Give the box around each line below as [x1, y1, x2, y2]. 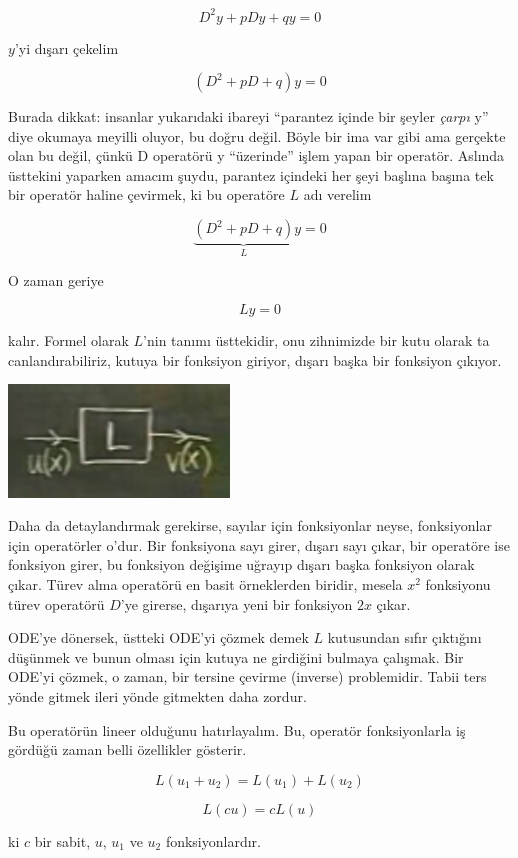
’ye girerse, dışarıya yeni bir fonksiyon [120, 593, 353, 614]
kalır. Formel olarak [8, 330, 129, 351]
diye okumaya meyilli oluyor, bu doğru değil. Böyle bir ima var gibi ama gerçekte [8, 125, 506, 146]
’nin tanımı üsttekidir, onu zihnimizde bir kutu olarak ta [143, 330, 490, 351]
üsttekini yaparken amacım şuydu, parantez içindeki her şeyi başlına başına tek [8, 164, 494, 185]
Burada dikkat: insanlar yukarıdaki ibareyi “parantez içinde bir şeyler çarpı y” [8, 106, 489, 127]
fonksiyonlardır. [165, 830, 261, 851]
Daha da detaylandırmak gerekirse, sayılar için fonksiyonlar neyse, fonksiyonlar [8, 515, 492, 536]
